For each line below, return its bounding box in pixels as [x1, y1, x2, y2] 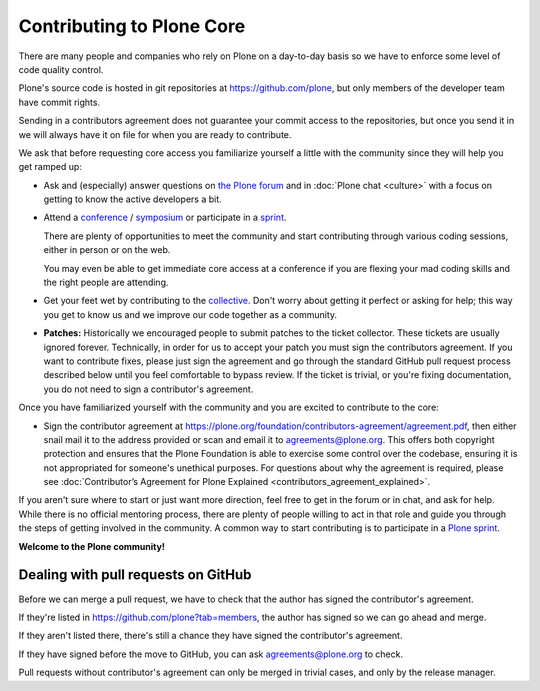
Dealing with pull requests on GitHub [18, 566, 252, 584]
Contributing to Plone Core [18, 15, 246, 37]
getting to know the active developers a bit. [43, 193, 222, 205]
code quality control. [18, 63, 104, 75]
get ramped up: [18, 161, 82, 173]
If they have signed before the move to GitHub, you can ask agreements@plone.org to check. [18, 648, 404, 660]
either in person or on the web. [43, 244, 171, 256]
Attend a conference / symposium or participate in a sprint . [43, 211, 287, 224]
